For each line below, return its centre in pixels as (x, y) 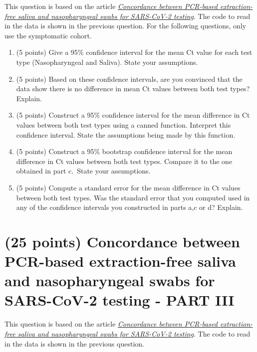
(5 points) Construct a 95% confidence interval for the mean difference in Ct (133, 115)
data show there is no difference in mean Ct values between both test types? (133, 88)
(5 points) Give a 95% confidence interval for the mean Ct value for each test (134, 52)
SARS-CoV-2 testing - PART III (120, 300)
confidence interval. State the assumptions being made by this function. (126, 134)
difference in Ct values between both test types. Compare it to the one (124, 161)
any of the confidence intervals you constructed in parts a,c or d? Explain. (129, 207)
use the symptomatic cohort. (48, 35)
